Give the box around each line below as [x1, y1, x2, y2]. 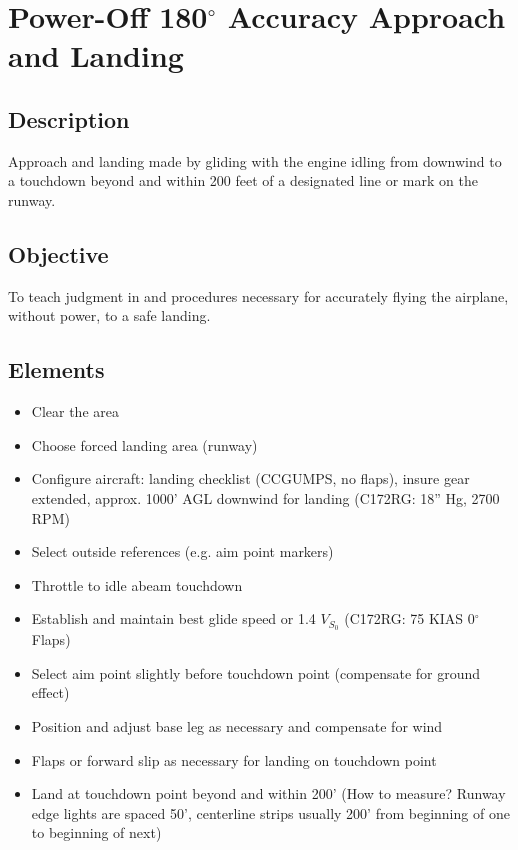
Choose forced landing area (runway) [31, 434, 258, 455]
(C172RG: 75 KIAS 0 [344, 608, 475, 629]
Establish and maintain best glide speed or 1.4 [31, 608, 316, 629]
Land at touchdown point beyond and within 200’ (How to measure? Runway [31, 783, 506, 804]
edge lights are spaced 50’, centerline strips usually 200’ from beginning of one [31, 802, 510, 823]
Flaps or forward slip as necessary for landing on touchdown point [31, 749, 437, 770]
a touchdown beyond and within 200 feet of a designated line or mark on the [8, 170, 478, 191]
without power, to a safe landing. [8, 305, 211, 326]
